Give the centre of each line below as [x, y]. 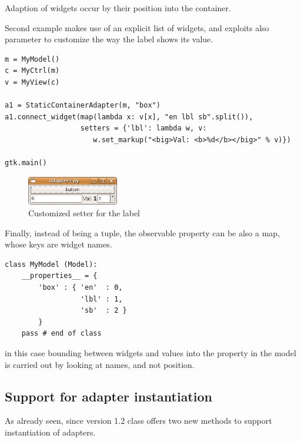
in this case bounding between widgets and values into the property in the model [150, 353]
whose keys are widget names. [58, 244]
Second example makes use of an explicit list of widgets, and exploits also [137, 27]
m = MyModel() [32, 59]
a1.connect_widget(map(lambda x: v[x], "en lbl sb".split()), [129, 117]
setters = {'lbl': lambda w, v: [143, 128]
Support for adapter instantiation [108, 396]
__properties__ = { [59, 276]
